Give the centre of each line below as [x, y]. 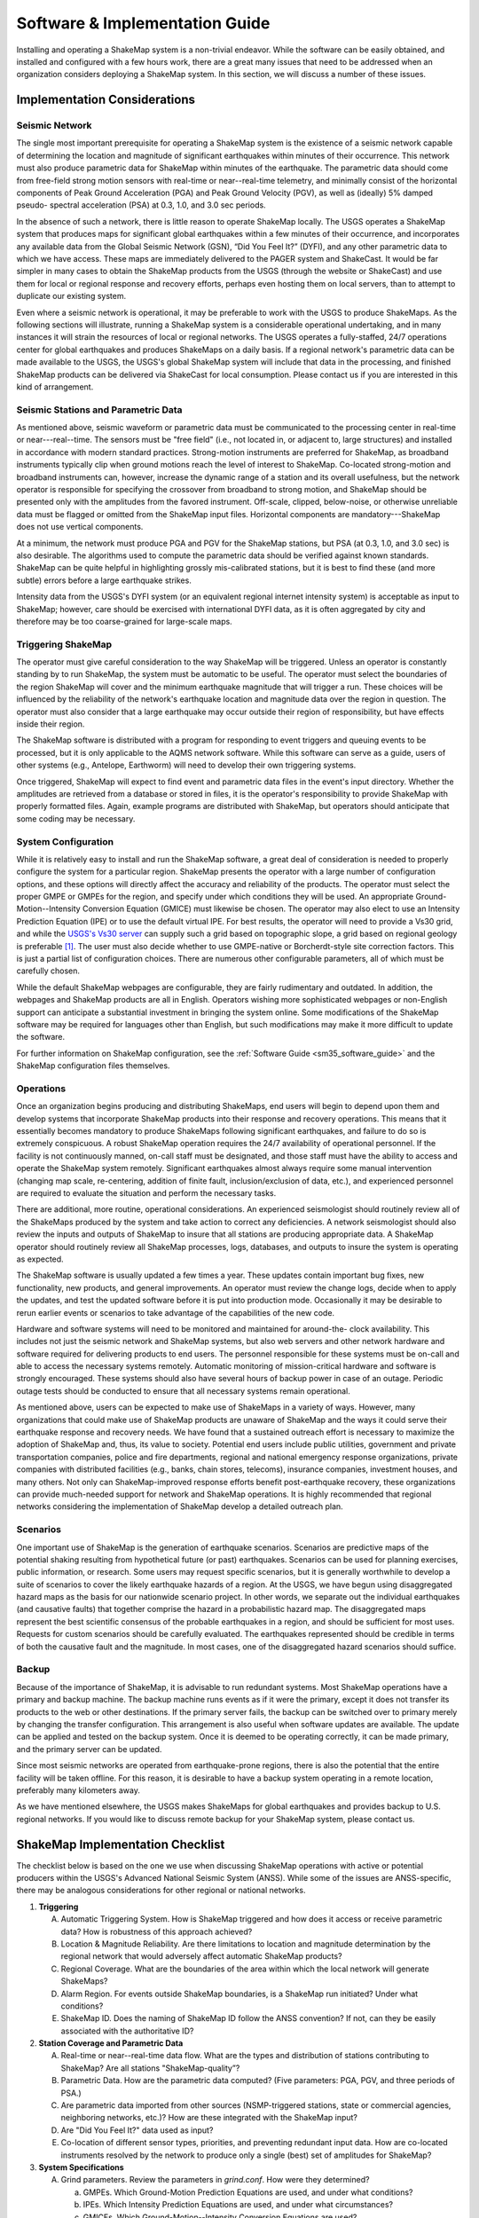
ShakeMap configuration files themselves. [93, 1066]
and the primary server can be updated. [89, 1749]
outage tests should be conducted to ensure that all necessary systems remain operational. [183, 1391]
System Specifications [81, 2167]
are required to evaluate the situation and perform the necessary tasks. [146, 1193]
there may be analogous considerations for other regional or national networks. [161, 1891]
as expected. [40, 1259]
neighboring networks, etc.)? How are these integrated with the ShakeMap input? [209, 2118]
